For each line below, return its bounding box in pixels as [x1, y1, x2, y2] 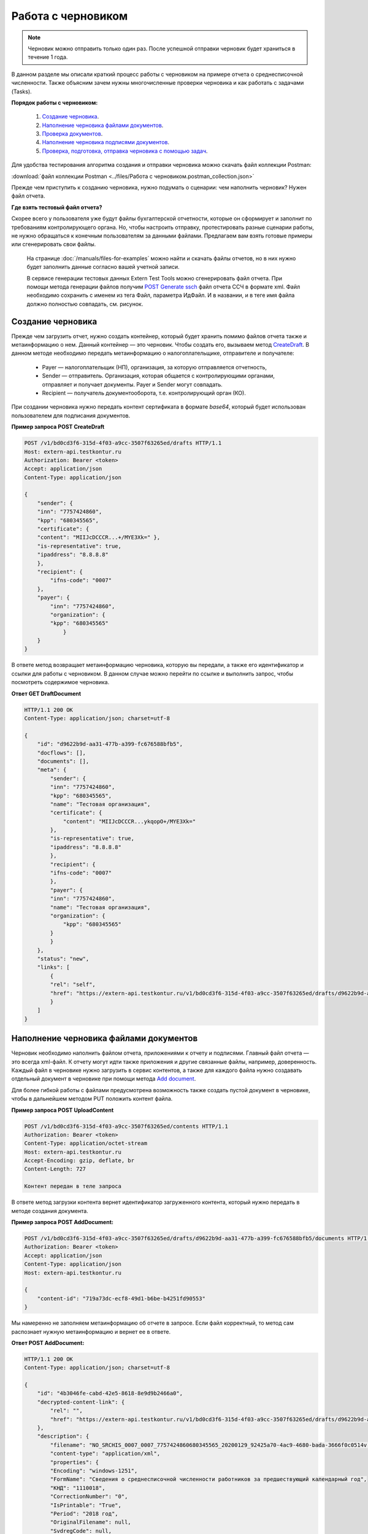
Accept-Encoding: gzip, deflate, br [24, 1157, 135, 1164]
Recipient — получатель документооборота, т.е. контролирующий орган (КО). [42, 389, 247, 396]
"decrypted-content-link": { [37, 1398, 125, 1405]
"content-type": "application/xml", [50, 1450, 161, 1457]
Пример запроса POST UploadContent [11, 1106, 114, 1114]
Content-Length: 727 [24, 1166, 86, 1173]
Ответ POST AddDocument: [11, 1339, 85, 1346]
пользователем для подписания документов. [11, 412, 131, 419]
